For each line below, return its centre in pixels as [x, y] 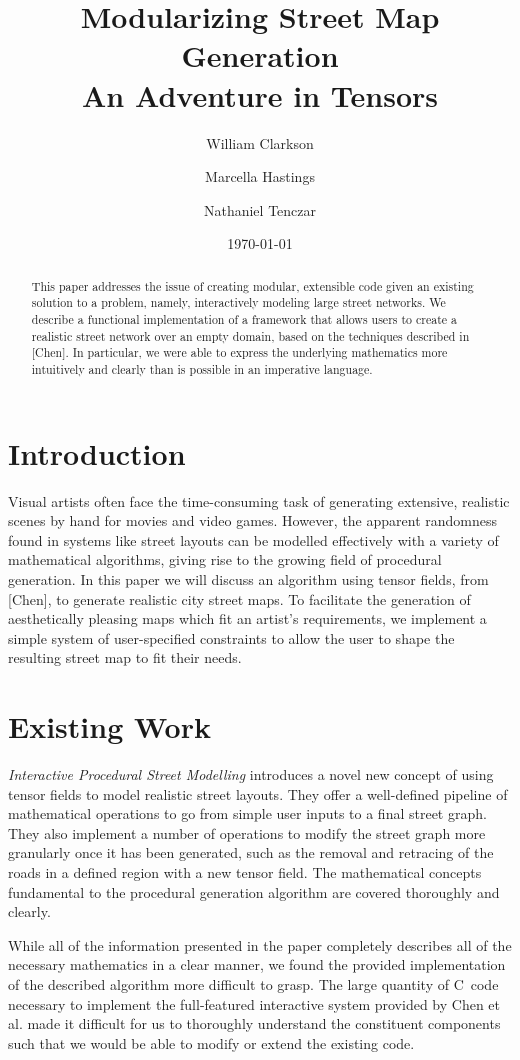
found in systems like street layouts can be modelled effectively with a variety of [253, 539]
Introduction [97, 452]
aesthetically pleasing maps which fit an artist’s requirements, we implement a [247, 618]
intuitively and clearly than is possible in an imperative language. [202, 368]
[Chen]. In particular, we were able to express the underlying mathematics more [239, 352]
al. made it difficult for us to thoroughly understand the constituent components [254, 1023]
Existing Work [109, 726]
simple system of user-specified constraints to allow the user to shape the [231, 637]
